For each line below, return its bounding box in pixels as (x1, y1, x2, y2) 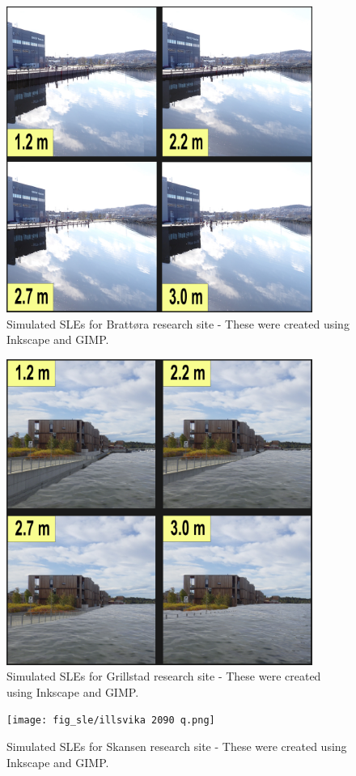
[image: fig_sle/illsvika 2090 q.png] (6, 715, 215, 727)
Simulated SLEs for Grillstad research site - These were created (6, 668, 321, 685)
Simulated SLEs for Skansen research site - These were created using (6, 738, 347, 755)
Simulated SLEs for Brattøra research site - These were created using (6, 315, 350, 332)
